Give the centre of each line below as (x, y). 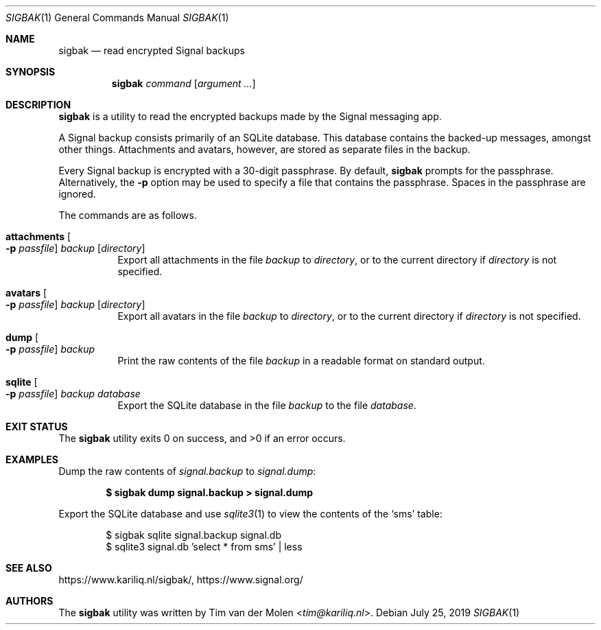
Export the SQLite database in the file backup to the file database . (267, 405)
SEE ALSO (29, 568)
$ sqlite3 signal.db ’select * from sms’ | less (204, 547)
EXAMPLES (32, 459)
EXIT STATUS (37, 427)
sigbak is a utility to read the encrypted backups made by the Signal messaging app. (250, 116)
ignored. (77, 194)
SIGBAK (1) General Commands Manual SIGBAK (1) (117, 17)
